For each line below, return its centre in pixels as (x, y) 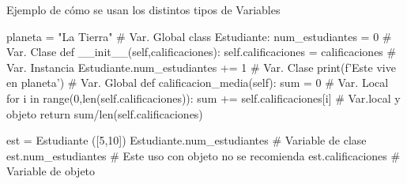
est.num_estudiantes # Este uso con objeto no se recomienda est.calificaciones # (203, 155)
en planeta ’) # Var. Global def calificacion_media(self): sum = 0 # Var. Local (198, 83)
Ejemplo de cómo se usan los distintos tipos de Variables (143, 9)
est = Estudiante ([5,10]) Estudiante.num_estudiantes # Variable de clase (187, 140)
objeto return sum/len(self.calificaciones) (105, 113)
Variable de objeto (51, 171)
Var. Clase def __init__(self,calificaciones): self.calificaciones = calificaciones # (202, 52)
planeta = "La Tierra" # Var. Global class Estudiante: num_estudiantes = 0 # (199, 36)
